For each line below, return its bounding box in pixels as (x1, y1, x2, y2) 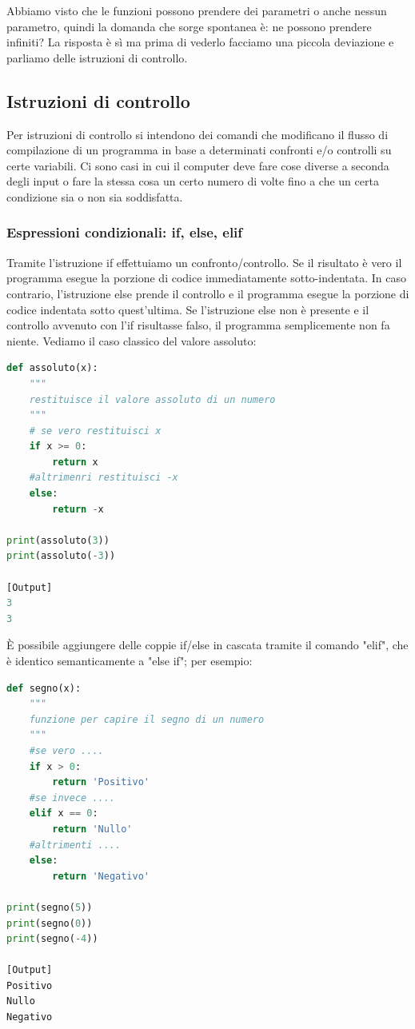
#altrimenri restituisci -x (29, 472, 178, 484)
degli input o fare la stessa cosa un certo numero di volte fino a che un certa (6, 173, 379, 189)
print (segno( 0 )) (6, 917, 93, 929)
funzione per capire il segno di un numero (29, 713, 265, 725)
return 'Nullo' (52, 823, 133, 835)
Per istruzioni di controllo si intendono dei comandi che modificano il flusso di (6, 126, 389, 142)
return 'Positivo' (52, 776, 150, 788)
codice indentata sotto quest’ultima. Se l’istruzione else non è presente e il (6, 301, 369, 317)
